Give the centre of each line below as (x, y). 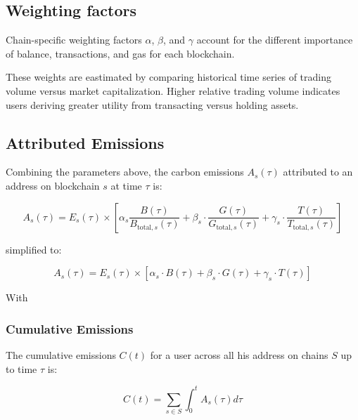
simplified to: (34, 249)
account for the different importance (275, 40)
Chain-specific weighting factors (74, 40)
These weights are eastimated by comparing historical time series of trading (168, 77)
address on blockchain (53, 185)
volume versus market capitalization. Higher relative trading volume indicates (173, 90)
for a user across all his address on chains (239, 354)
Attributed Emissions (85, 142)
